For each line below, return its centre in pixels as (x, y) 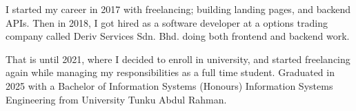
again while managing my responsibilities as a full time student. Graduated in (170, 72)
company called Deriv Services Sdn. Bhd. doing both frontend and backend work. (178, 36)
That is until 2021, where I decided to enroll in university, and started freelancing (178, 59)
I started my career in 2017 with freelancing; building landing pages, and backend (178, 9)
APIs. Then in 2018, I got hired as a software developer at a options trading (167, 22)
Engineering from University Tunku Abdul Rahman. (116, 99)
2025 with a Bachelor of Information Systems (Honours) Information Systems (169, 85)
